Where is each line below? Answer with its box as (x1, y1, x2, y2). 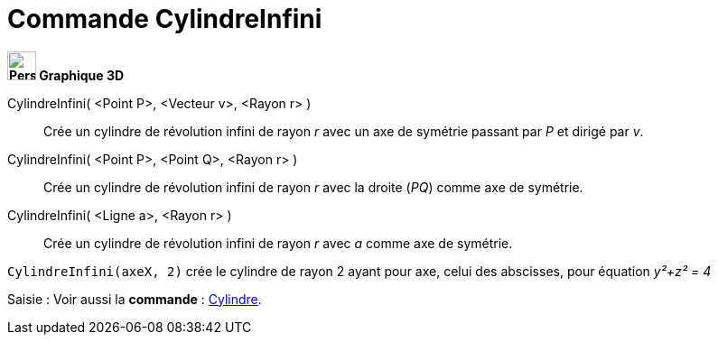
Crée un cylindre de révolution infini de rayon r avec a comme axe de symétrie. (43, 235, 513, 251)
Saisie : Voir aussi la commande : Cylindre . (7, 291, 262, 307)
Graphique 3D (39, 67, 125, 83)
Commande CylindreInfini (7, 4, 322, 34)
